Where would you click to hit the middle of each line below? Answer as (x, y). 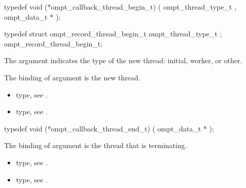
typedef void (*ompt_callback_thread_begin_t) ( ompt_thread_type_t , (120, 7)
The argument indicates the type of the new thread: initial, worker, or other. (123, 60)
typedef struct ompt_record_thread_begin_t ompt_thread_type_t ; (113, 34)
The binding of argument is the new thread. (72, 77)
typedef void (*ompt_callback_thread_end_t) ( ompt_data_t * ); (109, 128)
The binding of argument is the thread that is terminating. (96, 145)
